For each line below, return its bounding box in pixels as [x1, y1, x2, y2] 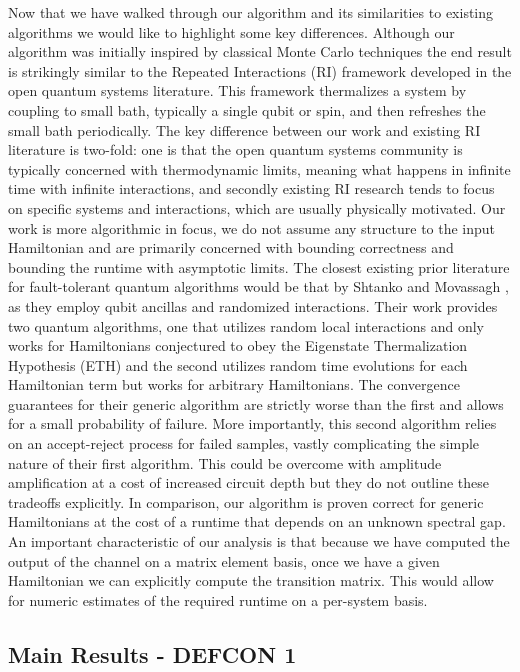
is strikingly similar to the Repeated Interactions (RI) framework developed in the [8, 60, 512, 81]
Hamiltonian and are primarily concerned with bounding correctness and [8, 237, 454, 258]
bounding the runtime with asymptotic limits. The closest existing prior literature [8, 256, 510, 277]
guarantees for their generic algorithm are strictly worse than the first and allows [8, 393, 504, 414]
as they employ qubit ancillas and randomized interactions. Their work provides [8, 295, 498, 316]
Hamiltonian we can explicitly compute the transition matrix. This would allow [8, 570, 494, 591]
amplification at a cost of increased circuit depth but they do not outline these [8, 472, 489, 493]
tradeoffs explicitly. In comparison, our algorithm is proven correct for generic [8, 491, 484, 512]
